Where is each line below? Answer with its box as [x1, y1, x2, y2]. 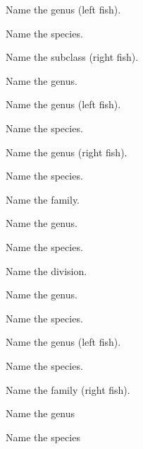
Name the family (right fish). [6, 382, 130, 397]
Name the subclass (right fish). [6, 49, 139, 64]
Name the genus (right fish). [6, 144, 128, 159]
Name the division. [6, 263, 87, 278]
